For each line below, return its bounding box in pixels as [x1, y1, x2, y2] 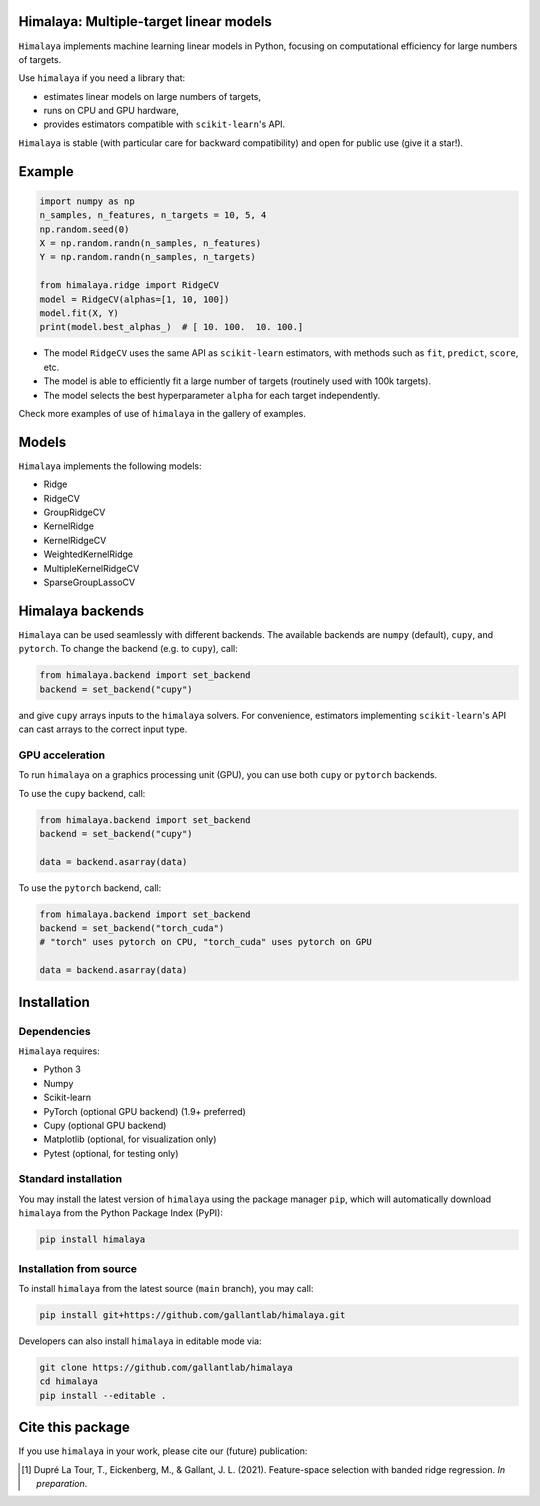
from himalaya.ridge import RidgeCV [39, 280, 220, 291]
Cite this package [18, 1419, 130, 1436]
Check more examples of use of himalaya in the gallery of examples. [18, 407, 307, 419]
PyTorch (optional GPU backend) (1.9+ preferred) [43, 1105, 247, 1117]
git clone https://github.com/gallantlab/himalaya [39, 1361, 294, 1373]
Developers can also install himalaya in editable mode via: [18, 1335, 262, 1347]
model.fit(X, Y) [39, 307, 120, 319]
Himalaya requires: [18, 1045, 100, 1057]
